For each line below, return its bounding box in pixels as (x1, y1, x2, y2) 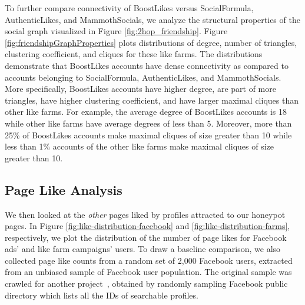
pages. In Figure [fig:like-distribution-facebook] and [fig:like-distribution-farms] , (5, 220, 290, 232)
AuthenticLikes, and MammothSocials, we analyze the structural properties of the (5, 13, 300, 25)
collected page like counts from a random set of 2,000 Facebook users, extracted (5, 254, 293, 266)
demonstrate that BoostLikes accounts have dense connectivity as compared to (5, 59, 289, 71)
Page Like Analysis (5, 180, 122, 198)
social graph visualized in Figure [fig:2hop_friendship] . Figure (5, 25, 228, 37)
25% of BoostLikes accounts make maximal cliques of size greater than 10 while (5, 128, 292, 141)
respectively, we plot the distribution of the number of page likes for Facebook (5, 231, 287, 243)
